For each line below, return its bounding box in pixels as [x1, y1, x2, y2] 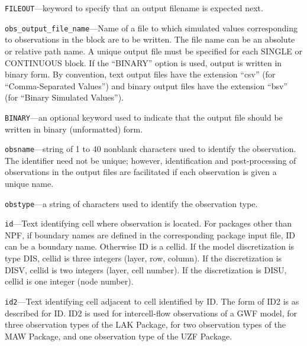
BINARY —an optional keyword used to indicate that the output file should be [5, 111, 283, 123]
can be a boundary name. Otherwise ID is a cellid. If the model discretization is [5, 240, 295, 253]
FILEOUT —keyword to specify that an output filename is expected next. [5, 2, 263, 14]
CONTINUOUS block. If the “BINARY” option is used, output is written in [5, 56, 282, 69]
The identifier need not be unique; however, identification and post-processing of [5, 154, 296, 166]
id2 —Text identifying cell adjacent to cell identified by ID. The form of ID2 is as [5, 295, 299, 307]
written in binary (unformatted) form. [5, 122, 143, 135]
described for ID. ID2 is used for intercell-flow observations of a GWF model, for [5, 306, 298, 319]
